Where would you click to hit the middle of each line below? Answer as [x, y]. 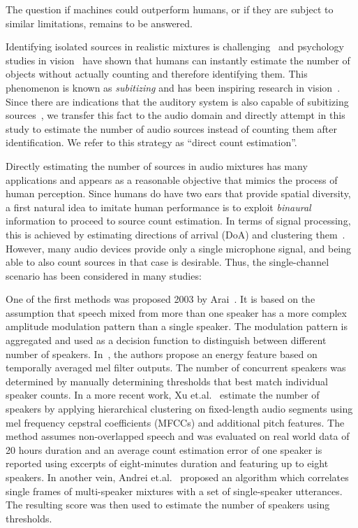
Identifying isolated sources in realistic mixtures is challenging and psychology [175, 47]
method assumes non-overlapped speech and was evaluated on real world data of [178, 436]
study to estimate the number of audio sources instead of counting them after [171, 128]
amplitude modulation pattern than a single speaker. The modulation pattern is [177, 326]
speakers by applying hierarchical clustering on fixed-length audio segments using [179, 409]
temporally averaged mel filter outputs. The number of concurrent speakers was [176, 368]
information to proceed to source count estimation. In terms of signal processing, [178, 221]
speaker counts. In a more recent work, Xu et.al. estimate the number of [163, 395]
